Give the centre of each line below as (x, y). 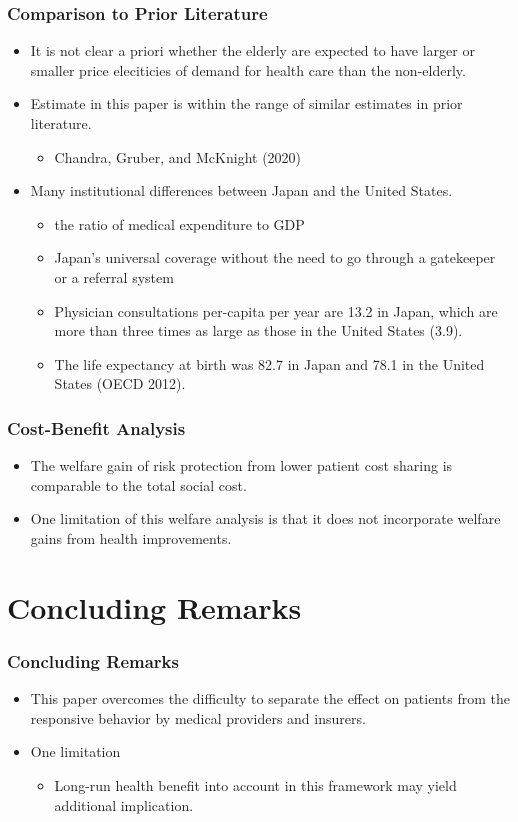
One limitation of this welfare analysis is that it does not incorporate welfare (265, 518)
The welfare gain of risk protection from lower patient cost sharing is (241, 465)
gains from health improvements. (131, 537)
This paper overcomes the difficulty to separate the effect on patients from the (270, 698)
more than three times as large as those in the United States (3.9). (258, 330)
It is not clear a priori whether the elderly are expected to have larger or (252, 50)
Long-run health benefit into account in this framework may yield (255, 784)
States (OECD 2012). (120, 383)
